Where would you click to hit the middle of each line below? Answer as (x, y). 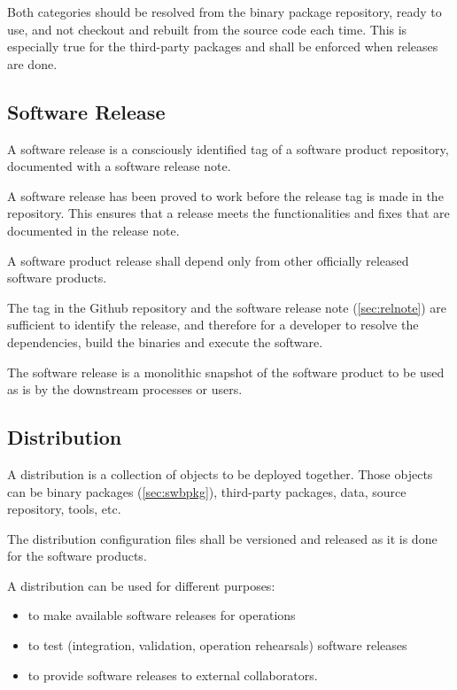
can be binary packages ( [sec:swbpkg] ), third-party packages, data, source (207, 491)
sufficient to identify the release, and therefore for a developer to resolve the (213, 325)
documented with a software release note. (119, 166)
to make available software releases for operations (162, 615)
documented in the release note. (93, 230)
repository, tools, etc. (64, 509)
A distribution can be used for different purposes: (141, 585)
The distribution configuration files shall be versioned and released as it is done (222, 538)
